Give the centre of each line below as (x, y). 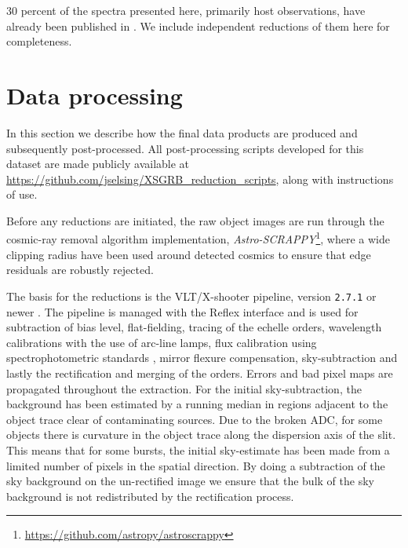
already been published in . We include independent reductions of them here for (198, 26)
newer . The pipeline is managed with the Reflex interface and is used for (182, 311)
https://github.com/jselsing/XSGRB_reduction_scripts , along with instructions (200, 179)
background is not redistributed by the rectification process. (150, 496)
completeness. (39, 41)
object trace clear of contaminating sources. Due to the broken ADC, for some (195, 419)
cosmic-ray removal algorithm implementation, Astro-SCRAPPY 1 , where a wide (198, 238)
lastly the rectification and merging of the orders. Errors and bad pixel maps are (200, 373)
